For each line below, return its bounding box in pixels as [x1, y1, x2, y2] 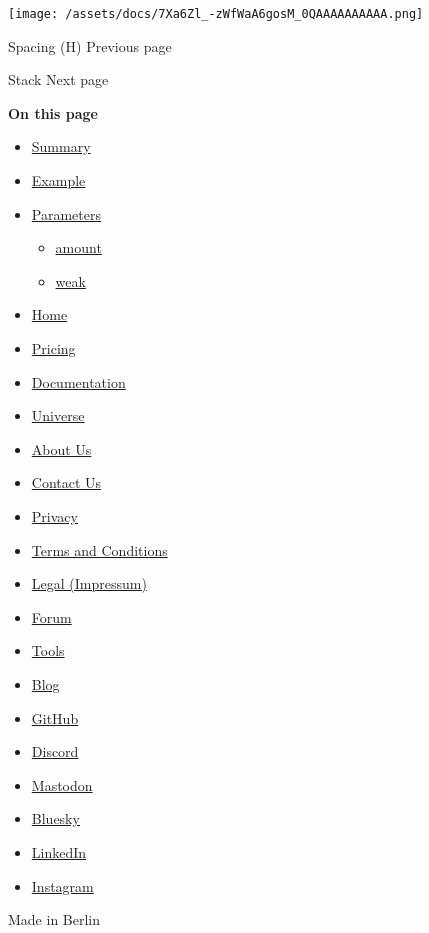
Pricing [31, 338, 76, 358]
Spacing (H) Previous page [8, 35, 172, 56]
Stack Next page [8, 69, 109, 90]
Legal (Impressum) [31, 573, 147, 594]
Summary [31, 136, 91, 157]
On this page [8, 102, 98, 123]
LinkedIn [31, 841, 87, 862]
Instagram [31, 875, 94, 896]
